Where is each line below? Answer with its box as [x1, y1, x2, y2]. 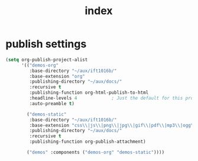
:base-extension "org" [29, 73, 85, 79]
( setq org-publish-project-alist [5, 57, 88, 63]
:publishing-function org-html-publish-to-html [29, 90, 149, 96]
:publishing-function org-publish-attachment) [29, 139, 146, 145]
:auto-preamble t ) [29, 100, 75, 107]
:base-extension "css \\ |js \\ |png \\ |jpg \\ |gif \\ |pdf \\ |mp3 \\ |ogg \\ [29, 122, 196, 128]
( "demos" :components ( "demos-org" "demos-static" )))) [27, 149, 165, 156]
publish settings [5, 37, 87, 51]
